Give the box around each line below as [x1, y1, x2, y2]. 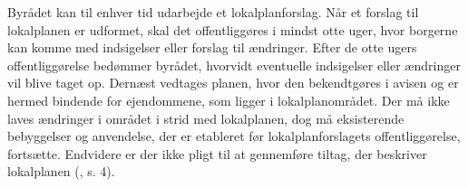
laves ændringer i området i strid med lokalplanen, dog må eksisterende [7, 108, 405, 127]
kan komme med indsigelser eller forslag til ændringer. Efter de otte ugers [7, 38, 417, 57]
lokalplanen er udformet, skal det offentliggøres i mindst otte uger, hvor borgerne [7, 20, 458, 39]
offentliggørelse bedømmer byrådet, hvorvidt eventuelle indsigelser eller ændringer [7, 55, 461, 74]
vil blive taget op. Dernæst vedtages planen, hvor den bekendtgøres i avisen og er [7, 73, 459, 92]
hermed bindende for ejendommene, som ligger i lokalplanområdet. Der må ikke [7, 90, 450, 109]
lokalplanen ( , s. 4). [7, 162, 115, 181]
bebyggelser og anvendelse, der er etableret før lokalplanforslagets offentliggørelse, [7, 126, 461, 145]
